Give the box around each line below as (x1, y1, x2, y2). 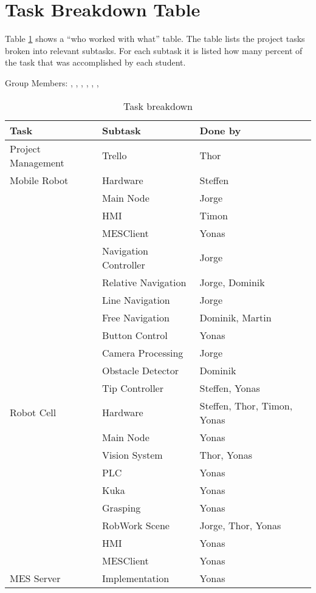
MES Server (10, 571, 61, 585)
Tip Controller (101, 380, 163, 395)
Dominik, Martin (199, 310, 272, 324)
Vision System (101, 447, 163, 462)
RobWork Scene (101, 518, 170, 532)
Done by (199, 123, 241, 137)
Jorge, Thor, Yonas (199, 518, 281, 532)
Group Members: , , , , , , (5, 76, 99, 89)
